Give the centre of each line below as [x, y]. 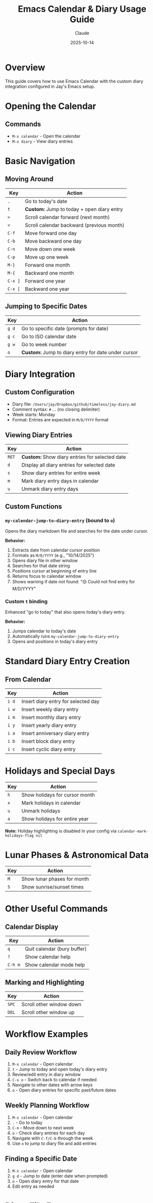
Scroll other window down [51, 1004]
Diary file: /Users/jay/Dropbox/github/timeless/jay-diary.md [74, 404]
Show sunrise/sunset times [53, 887]
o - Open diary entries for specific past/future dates [64, 1090]
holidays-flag [20, 836]
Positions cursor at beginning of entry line [54, 571]
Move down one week [50, 249]
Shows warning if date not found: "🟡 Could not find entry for [74, 582]
